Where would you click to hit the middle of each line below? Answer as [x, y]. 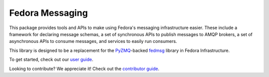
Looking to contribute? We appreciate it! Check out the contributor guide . [84, 69]
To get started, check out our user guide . [51, 60]
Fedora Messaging [49, 13]
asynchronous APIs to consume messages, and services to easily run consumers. [93, 41]
